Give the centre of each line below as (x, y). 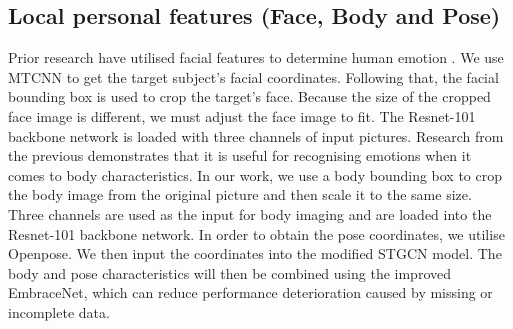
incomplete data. (59, 311)
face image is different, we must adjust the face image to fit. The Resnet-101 (242, 115)
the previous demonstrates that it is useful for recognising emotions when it (240, 155)
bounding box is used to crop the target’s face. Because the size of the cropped (249, 96)
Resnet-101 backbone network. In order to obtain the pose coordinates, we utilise (256, 233)
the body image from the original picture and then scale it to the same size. (240, 194)
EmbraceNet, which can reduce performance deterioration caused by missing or (250, 292)
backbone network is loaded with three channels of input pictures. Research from (256, 135)
